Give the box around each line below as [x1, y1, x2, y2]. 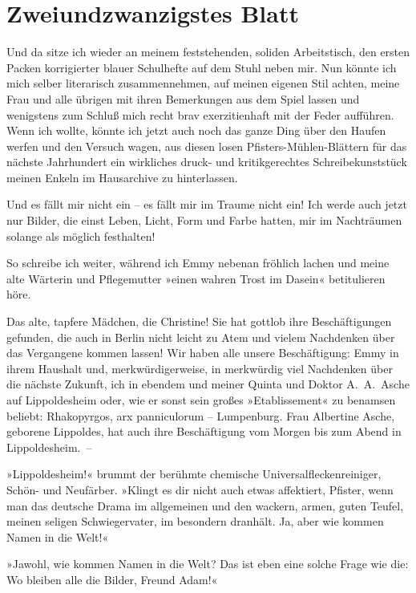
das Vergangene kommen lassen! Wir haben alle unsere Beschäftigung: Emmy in [6, 344, 399, 361]
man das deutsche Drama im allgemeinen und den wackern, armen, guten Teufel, [6, 497, 404, 514]
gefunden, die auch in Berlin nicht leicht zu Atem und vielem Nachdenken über [6, 328, 395, 345]
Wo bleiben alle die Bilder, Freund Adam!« [6, 571, 218, 587]
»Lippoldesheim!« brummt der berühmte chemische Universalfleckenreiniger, [6, 465, 382, 482]
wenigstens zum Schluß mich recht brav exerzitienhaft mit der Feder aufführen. [6, 106, 394, 123]
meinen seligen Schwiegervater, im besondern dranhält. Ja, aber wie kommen [6, 513, 384, 530]
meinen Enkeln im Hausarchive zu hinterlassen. [6, 169, 238, 185]
